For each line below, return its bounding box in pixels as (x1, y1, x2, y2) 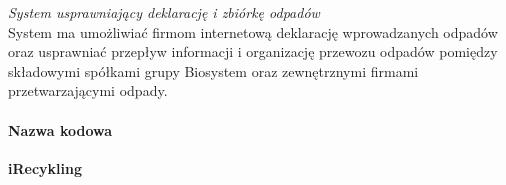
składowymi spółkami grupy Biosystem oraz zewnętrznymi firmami (8, 60, 419, 81)
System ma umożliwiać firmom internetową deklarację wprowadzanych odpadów (8, 21, 498, 42)
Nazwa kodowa (8, 119, 113, 140)
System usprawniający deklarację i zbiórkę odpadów (8, 2, 320, 22)
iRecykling (8, 157, 83, 178)
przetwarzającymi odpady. (8, 80, 168, 101)
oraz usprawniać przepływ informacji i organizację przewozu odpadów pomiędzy (8, 41, 498, 62)
